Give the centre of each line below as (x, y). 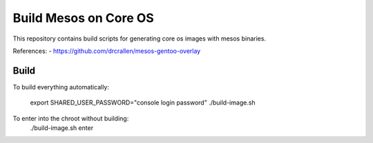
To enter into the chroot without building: (71, 118)
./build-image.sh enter (61, 128)
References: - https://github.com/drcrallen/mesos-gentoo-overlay (107, 51)
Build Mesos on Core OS (84, 18)
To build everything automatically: (61, 87)
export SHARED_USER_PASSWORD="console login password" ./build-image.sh (143, 102)
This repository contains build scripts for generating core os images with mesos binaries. (139, 38)
